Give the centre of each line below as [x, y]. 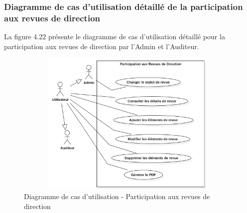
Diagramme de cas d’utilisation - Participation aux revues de [117, 196]
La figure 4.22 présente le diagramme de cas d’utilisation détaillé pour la [115, 36]
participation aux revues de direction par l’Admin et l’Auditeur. [102, 46]
